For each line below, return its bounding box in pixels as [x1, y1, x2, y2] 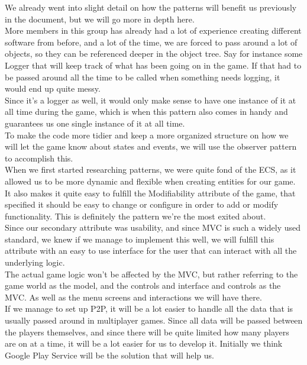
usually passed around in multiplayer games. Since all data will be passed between [5, 314, 303, 327]
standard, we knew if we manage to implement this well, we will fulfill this [5, 232, 274, 245]
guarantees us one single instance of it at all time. [5, 117, 185, 129]
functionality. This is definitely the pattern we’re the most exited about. [5, 209, 266, 222]
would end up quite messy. [5, 82, 101, 95]
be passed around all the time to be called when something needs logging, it [5, 70, 280, 83]
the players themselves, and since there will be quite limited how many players [5, 325, 289, 338]
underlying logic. [5, 256, 65, 269]
